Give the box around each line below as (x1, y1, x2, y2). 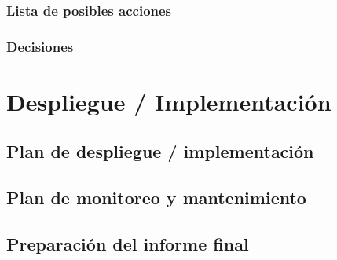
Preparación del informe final (6, 232, 249, 256)
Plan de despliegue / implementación (6, 139, 314, 163)
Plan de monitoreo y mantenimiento (6, 185, 306, 210)
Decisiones (6, 36, 74, 56)
